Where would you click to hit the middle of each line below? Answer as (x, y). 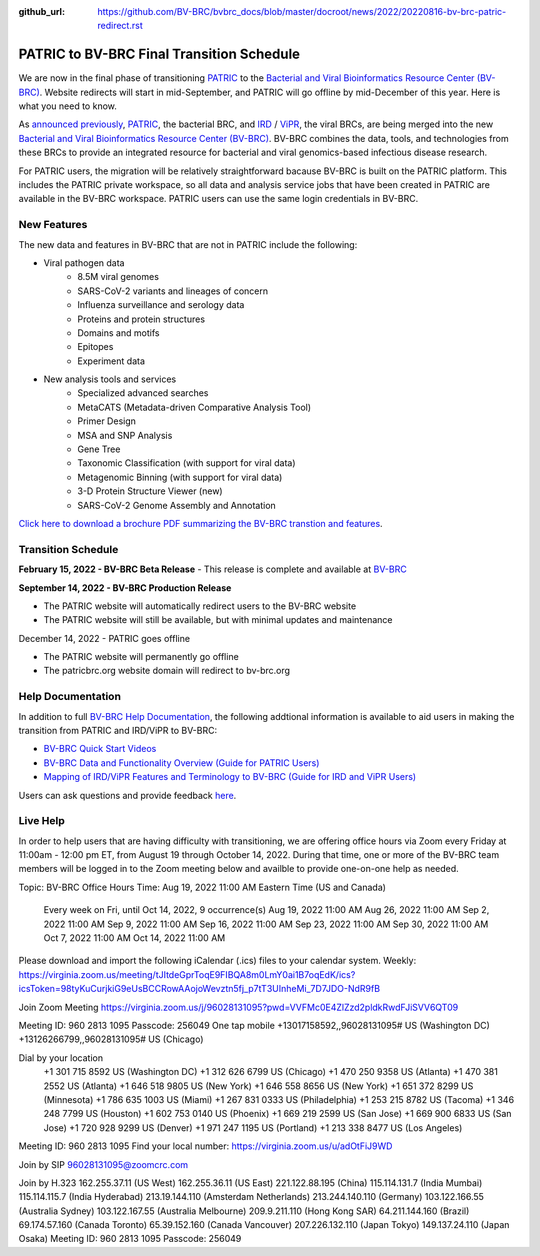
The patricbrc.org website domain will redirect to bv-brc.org (166, 671)
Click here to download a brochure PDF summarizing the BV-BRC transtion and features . (201, 523)
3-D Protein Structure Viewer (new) (150, 491)
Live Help (41, 821)
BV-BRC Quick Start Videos (100, 749)
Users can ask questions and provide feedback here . (127, 795)
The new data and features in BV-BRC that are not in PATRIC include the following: (188, 244)
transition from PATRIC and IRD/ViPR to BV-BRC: (118, 730)
